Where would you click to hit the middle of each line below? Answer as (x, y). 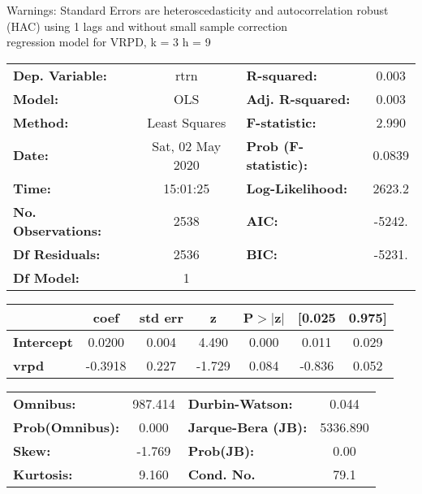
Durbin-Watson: (240, 403)
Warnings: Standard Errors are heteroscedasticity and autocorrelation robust (198, 10)
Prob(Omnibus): (67, 427)
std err (161, 317)
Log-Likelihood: (297, 188)
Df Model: (46, 277)
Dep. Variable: (60, 75)
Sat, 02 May (187, 145)
